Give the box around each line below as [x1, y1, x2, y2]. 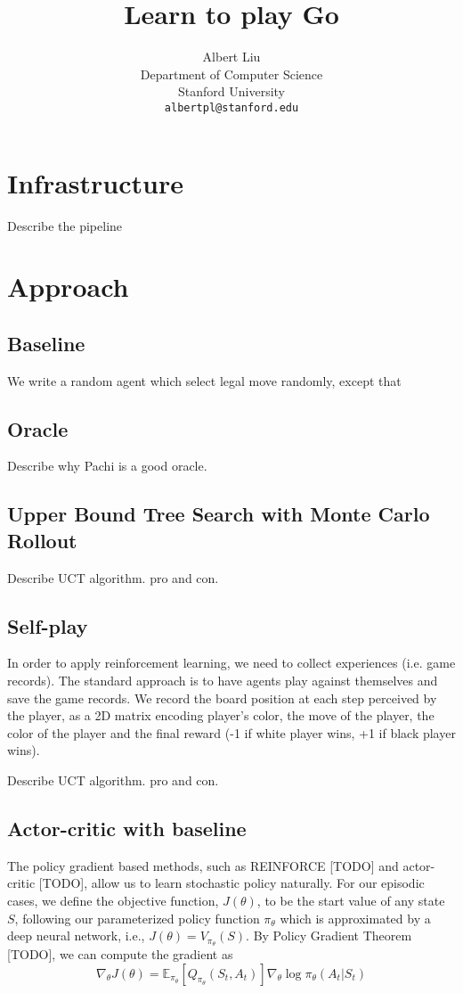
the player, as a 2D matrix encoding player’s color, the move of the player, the [7, 706, 435, 725]
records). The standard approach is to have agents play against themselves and [7, 671, 438, 690]
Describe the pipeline [7, 216, 123, 234]
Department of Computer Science [140, 64, 323, 83]
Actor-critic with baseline [7, 815, 247, 841]
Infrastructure [7, 164, 183, 201]
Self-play [7, 611, 88, 639]
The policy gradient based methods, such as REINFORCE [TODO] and [7, 856, 399, 874]
